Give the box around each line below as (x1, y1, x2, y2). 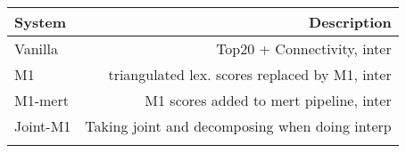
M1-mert (14, 90, 69, 110)
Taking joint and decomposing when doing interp (85, 116, 392, 136)
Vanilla (14, 38, 58, 59)
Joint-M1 (14, 116, 71, 136)
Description (309, 12, 392, 32)
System (14, 12, 67, 32)
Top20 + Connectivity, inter (216, 38, 392, 59)
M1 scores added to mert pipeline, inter (145, 90, 392, 110)
